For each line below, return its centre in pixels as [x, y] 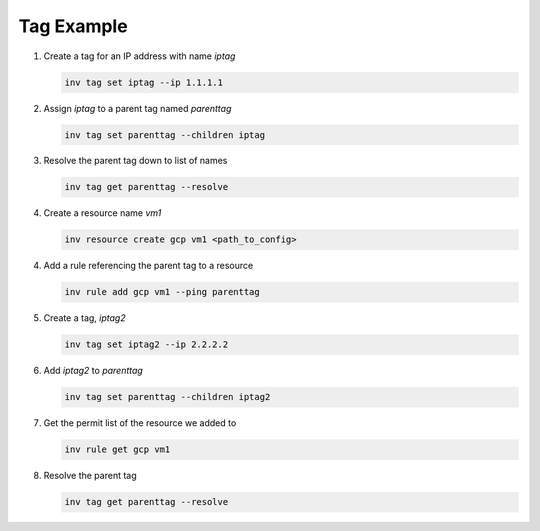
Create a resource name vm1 [102, 213]
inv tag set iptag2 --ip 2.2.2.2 [146, 344]
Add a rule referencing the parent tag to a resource [148, 266]
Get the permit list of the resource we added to [140, 423]
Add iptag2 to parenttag [93, 371]
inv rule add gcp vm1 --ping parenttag [162, 292]
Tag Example [73, 26]
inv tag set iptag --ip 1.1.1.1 [144, 82]
